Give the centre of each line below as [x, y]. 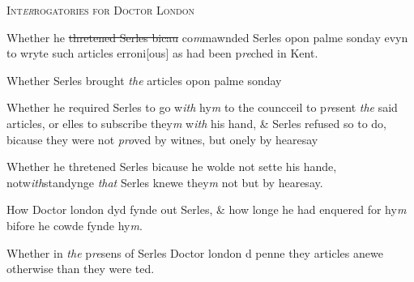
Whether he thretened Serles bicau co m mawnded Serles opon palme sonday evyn [207, 37]
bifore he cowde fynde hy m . [75, 225]
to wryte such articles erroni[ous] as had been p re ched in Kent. [162, 53]
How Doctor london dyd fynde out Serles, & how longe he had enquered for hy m [207, 209]
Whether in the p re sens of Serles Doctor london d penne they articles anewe [195, 252]
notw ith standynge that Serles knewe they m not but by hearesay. [165, 182]
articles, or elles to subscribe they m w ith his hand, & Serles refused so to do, [196, 123]
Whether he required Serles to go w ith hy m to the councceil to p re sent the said [202, 107]
